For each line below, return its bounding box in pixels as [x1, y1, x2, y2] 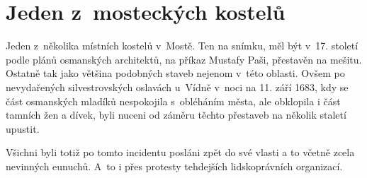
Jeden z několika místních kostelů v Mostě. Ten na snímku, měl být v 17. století [6, 38, 358, 53]
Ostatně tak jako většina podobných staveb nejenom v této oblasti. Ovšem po [6, 66, 345, 81]
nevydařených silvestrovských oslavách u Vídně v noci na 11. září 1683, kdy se [6, 79, 349, 94]
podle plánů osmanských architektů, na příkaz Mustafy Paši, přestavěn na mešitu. [6, 52, 362, 66]
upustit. [6, 121, 40, 136]
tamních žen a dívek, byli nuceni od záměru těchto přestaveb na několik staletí [6, 107, 346, 122]
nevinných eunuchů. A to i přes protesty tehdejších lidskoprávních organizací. [6, 158, 343, 173]
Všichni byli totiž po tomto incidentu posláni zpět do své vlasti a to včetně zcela [6, 145, 355, 160]
